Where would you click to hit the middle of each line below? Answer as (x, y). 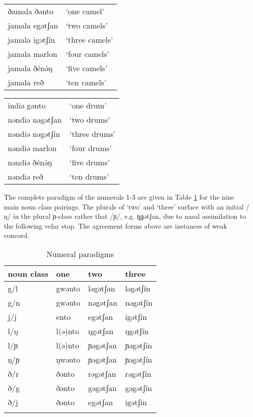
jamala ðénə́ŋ (30, 68)
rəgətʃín (138, 373)
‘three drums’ (92, 134)
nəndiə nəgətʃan (35, 119)
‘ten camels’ (86, 82)
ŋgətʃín (137, 331)
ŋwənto (68, 359)
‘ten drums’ (89, 176)
